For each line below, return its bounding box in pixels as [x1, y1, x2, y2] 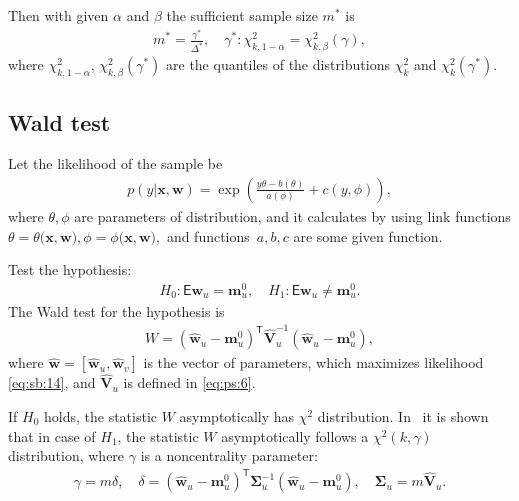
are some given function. [293, 225, 443, 246]
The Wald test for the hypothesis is [8, 300, 225, 321]
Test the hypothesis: [8, 259, 132, 280]
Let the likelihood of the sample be [8, 153, 223, 174]
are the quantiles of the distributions [166, 54, 390, 75]
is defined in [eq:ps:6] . [123, 372, 256, 393]
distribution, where [8, 445, 125, 466]
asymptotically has [179, 406, 295, 427]
